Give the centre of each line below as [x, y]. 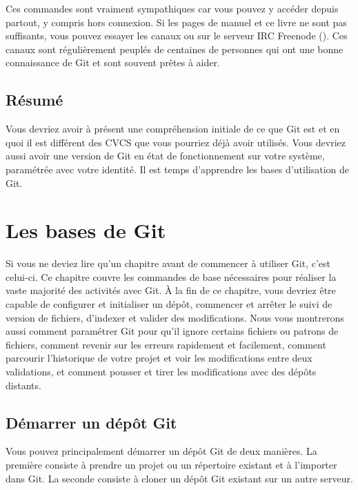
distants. [23, 385]
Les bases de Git [86, 230]
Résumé [34, 100]
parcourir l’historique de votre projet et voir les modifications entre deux [159, 358]
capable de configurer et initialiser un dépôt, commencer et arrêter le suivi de [169, 304]
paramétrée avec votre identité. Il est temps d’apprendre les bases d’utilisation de [178, 169]
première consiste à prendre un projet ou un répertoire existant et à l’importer [171, 464]
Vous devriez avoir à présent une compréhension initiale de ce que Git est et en [173, 129]
